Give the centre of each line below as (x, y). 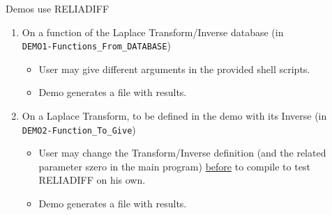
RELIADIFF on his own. (92, 180)
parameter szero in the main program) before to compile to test (174, 166)
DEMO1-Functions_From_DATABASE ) (96, 46)
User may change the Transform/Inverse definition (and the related (182, 153)
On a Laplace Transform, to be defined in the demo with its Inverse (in (174, 116)
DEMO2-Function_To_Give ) (79, 129)
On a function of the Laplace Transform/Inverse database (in (153, 32)
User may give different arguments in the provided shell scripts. (174, 69)
